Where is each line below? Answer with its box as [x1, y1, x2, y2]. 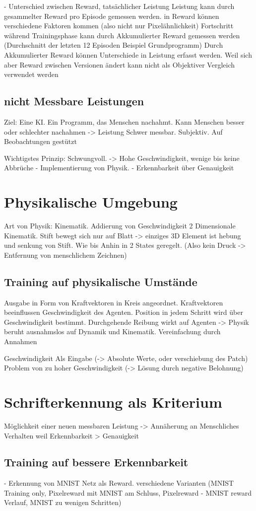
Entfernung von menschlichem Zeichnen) [4, 249, 127, 260]
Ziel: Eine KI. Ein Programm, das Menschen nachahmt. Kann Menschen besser [4, 116, 245, 127]
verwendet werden [4, 69, 59, 79]
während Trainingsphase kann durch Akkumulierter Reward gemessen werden [4, 30, 240, 40]
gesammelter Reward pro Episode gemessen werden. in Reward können [4, 10, 219, 21]
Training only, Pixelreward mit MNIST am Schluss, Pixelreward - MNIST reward [4, 487, 252, 498]
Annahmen [4, 336, 37, 346]
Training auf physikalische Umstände [4, 274, 197, 289]
